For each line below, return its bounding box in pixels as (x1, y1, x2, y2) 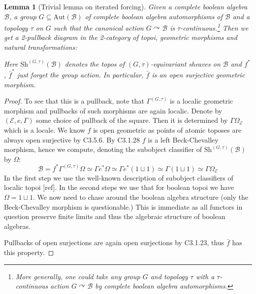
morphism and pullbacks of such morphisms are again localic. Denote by (4, 105, 223, 115)
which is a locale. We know (4, 124, 85, 135)
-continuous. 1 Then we (180, 21, 249, 33)
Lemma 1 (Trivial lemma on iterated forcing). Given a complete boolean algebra (4, 1, 248, 11)
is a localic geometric (170, 96, 233, 106)
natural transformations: (4, 42, 77, 52)
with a (195, 271, 215, 281)
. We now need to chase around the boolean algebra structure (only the (33, 191, 249, 202)
